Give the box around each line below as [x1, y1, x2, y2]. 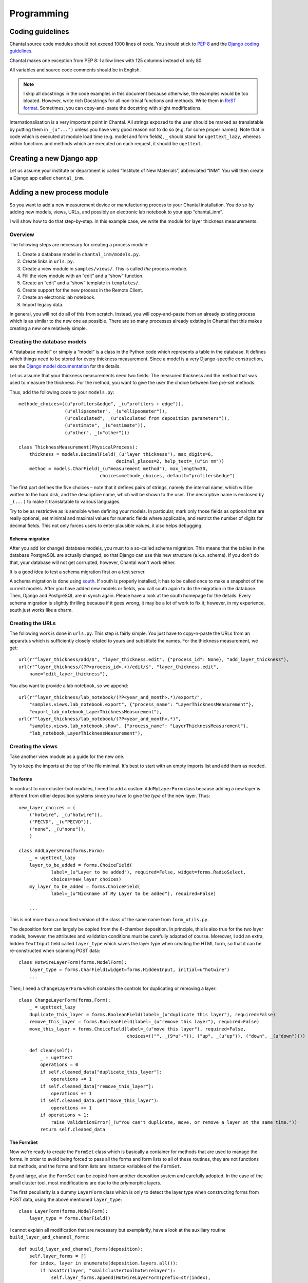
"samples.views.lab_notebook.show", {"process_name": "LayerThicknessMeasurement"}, [29, 723, 249, 729]
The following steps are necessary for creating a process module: [9, 242, 149, 248]
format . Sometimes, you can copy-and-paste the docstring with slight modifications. [23, 105, 202, 111]
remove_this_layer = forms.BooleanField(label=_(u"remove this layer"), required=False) [29, 1019, 260, 1025]
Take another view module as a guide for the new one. [9, 753, 125, 760]
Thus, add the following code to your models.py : [9, 389, 114, 395]
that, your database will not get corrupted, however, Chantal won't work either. [9, 559, 176, 566]
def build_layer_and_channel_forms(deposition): [18, 1246, 143, 1252]
